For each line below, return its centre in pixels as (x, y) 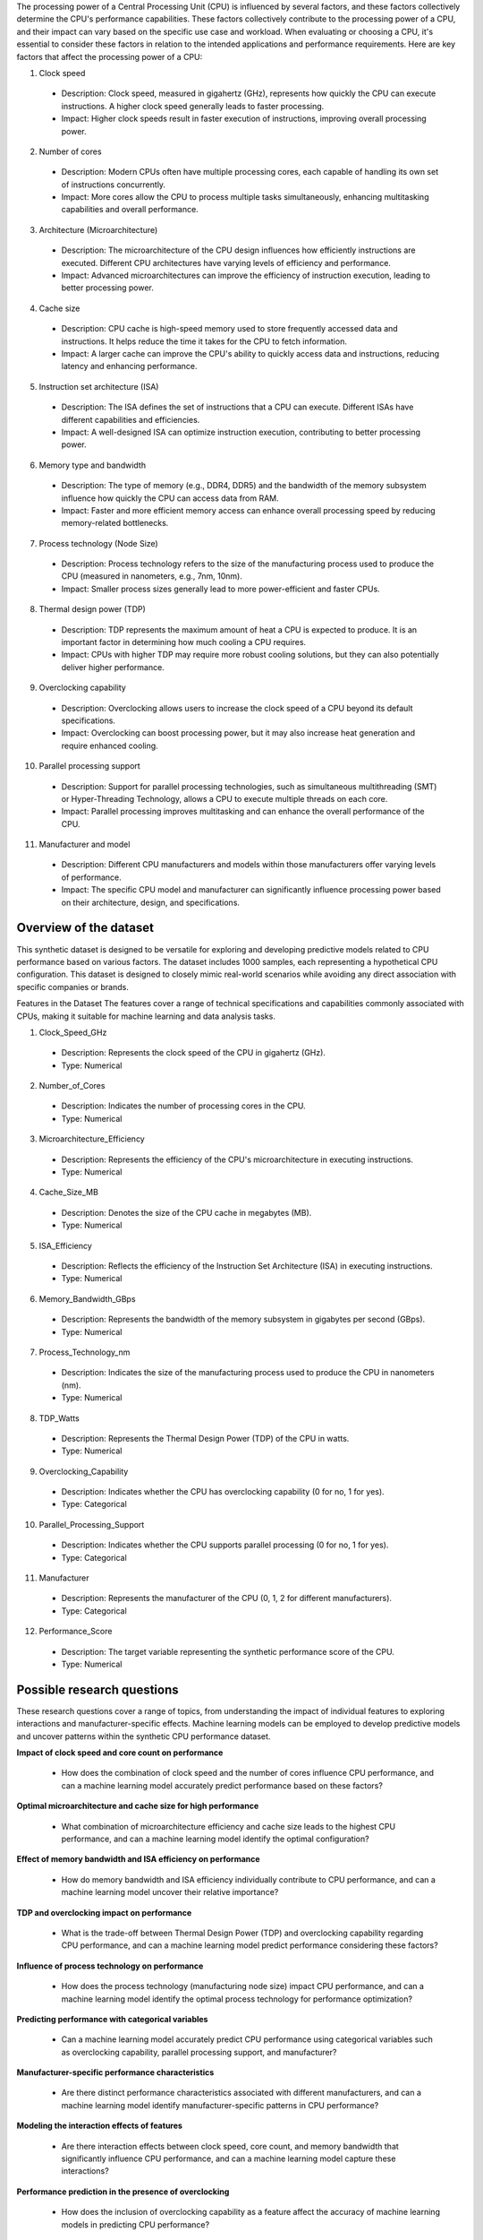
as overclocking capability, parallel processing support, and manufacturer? (199, 2052)
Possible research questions (97, 1689)
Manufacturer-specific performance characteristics (115, 2072)
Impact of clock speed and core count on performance (120, 1753)
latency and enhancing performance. (129, 366)
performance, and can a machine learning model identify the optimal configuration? (216, 1839)
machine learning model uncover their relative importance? (170, 1892)
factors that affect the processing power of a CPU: (110, 56)
